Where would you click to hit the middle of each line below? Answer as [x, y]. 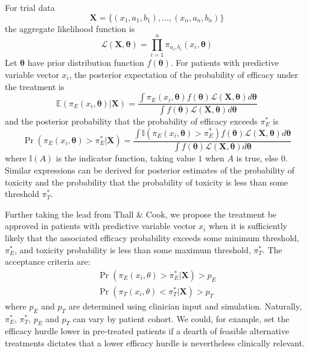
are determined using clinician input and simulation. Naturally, [185, 306]
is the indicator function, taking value [126, 158]
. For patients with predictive [225, 63]
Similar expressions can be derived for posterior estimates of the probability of [150, 170]
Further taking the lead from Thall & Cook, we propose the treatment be [141, 214]
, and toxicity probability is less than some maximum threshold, [133, 249]
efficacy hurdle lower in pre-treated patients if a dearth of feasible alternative [147, 331]
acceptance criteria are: [48, 261]
